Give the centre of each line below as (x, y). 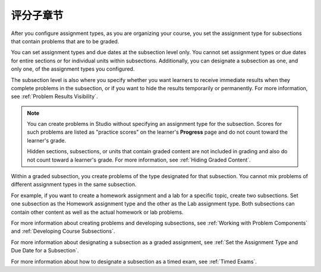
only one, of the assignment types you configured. (73, 69)
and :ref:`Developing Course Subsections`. (63, 231)
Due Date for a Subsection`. (45, 251)
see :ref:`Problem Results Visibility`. (54, 97)
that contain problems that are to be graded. (65, 41)
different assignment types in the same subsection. (74, 185)
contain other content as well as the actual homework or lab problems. (97, 212)
